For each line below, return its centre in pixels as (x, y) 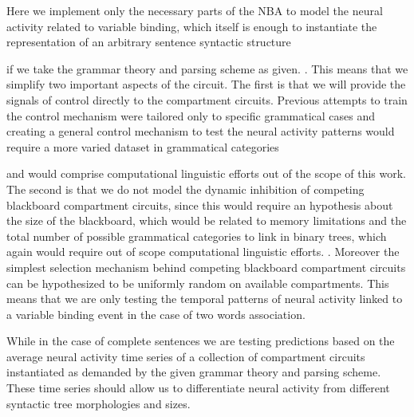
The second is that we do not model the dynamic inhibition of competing (185, 189)
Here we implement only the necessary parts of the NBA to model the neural (195, 10)
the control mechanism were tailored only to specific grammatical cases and (191, 115)
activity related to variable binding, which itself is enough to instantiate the (192, 26)
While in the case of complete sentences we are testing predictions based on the (201, 341)
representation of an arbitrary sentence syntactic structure (149, 42)
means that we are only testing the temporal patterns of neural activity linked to (205, 299)
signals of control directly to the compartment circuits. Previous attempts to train (207, 99)
